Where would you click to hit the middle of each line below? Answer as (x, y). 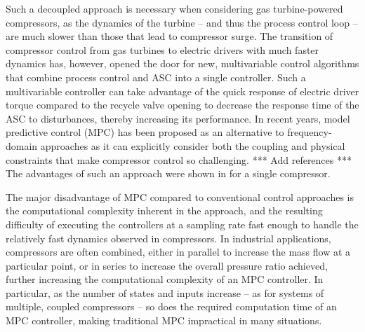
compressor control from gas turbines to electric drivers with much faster (162, 49)
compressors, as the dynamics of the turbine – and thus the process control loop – (182, 22)
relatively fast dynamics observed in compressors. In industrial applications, (168, 238)
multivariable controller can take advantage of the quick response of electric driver (182, 91)
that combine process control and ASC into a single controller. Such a (156, 77)
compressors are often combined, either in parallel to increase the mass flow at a (178, 252)
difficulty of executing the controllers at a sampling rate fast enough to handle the (182, 224)
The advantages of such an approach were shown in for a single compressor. (168, 173)
